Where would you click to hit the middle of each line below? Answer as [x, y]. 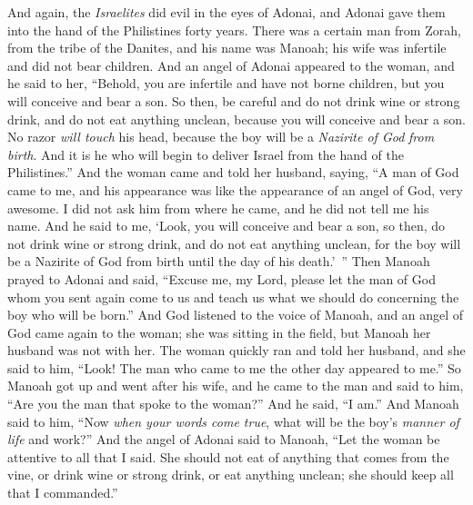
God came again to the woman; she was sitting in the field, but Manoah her [219, 332]
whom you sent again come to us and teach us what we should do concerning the [233, 297]
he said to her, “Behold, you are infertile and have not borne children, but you [226, 83]
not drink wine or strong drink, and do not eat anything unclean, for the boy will [234, 243]
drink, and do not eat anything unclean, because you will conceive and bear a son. [236, 119]
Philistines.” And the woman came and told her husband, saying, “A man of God [233, 172]
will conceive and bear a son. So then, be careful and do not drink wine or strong [234, 100]
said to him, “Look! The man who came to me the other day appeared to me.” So [234, 367]
